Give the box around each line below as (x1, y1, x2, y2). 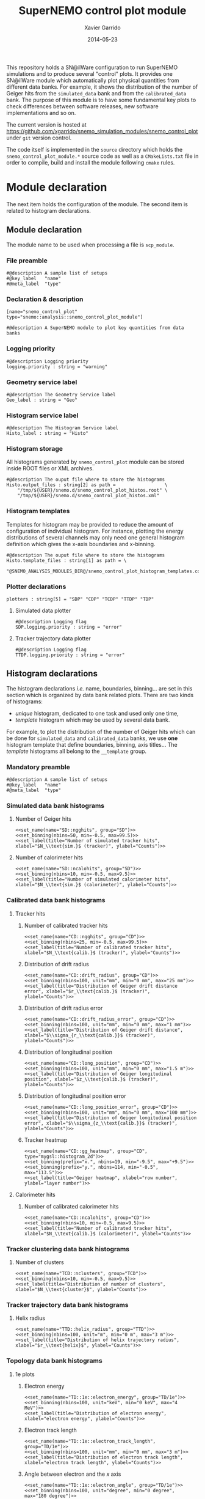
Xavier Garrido (84, 24, 121, 31)
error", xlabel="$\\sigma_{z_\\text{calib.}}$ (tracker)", (24, 1120, 178, 1126)
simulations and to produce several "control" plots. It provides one (6, 70, 173, 77)
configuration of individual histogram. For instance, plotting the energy (6, 527, 184, 535)
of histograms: (6, 698, 43, 705)
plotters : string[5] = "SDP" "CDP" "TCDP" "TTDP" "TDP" (6, 596, 154, 602)
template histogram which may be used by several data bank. (15, 716, 170, 724)
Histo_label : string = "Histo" (6, 431, 88, 437)
